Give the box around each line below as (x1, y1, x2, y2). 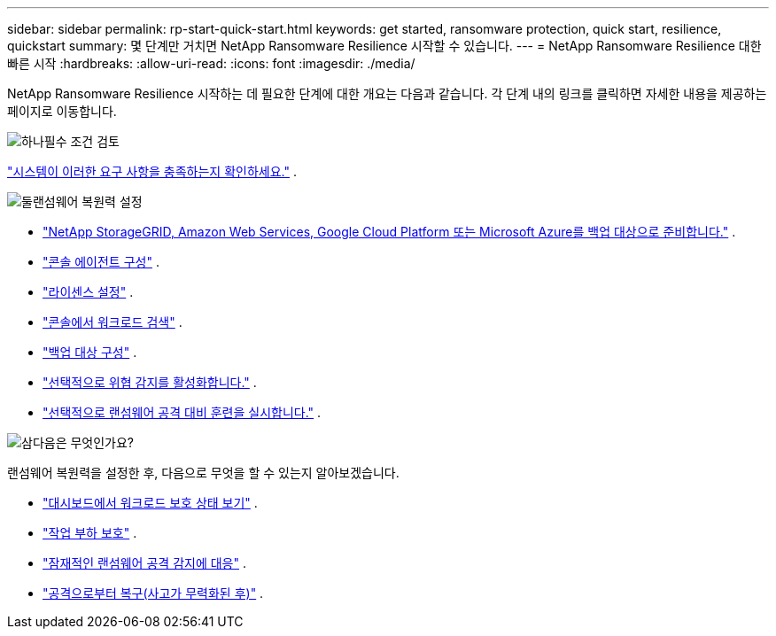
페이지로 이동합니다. (7, 104, 117, 119)
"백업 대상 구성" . (43, 345, 137, 360)
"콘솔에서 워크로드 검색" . (43, 314, 182, 330)
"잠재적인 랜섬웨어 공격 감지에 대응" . (43, 555, 246, 570)
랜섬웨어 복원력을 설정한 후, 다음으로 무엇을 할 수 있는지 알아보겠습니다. (7, 465, 400, 480)
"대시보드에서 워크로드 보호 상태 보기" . (43, 495, 258, 510)
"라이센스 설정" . (43, 284, 134, 299)
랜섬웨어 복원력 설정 (32, 194, 143, 209)
